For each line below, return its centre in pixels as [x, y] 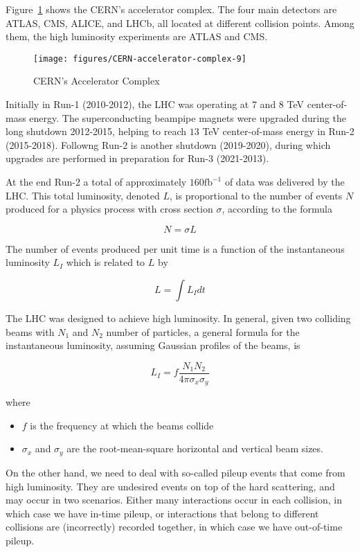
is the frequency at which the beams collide [122, 425]
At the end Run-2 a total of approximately [96, 181]
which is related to [106, 262]
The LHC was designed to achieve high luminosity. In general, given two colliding [178, 318]
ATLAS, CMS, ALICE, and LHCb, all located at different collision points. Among [180, 23]
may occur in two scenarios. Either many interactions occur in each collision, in [174, 500]
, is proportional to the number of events [256, 195]
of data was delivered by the [285, 181]
